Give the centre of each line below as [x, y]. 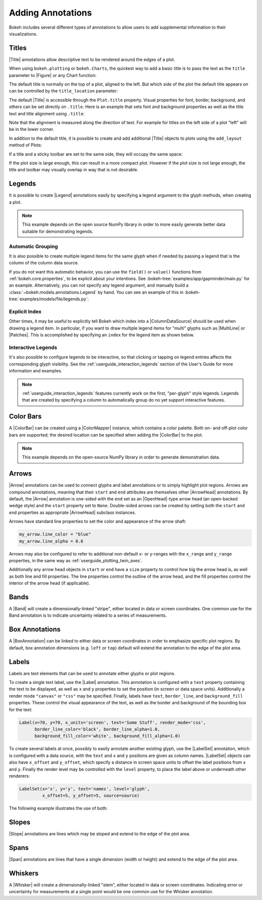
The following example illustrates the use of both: [58, 808]
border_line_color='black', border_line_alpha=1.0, [97, 729]
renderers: [19, 776]
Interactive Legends [33, 347]
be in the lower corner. [32, 129]
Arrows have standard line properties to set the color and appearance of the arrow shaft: [98, 521]
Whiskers [24, 873]
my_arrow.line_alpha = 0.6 [51, 541]
